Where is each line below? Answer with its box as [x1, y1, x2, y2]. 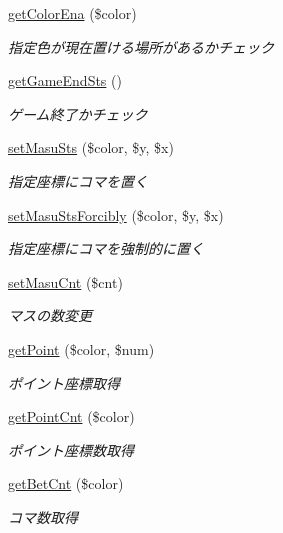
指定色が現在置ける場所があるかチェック [8, 36, 274, 57]
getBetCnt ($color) [8, 473, 124, 494]
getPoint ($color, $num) [8, 338, 155, 359]
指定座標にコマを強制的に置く [8, 238, 204, 259]
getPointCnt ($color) [8, 406, 135, 427]
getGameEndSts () [8, 70, 122, 91]
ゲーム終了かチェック [8, 103, 148, 124]
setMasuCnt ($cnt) [8, 271, 123, 292]
